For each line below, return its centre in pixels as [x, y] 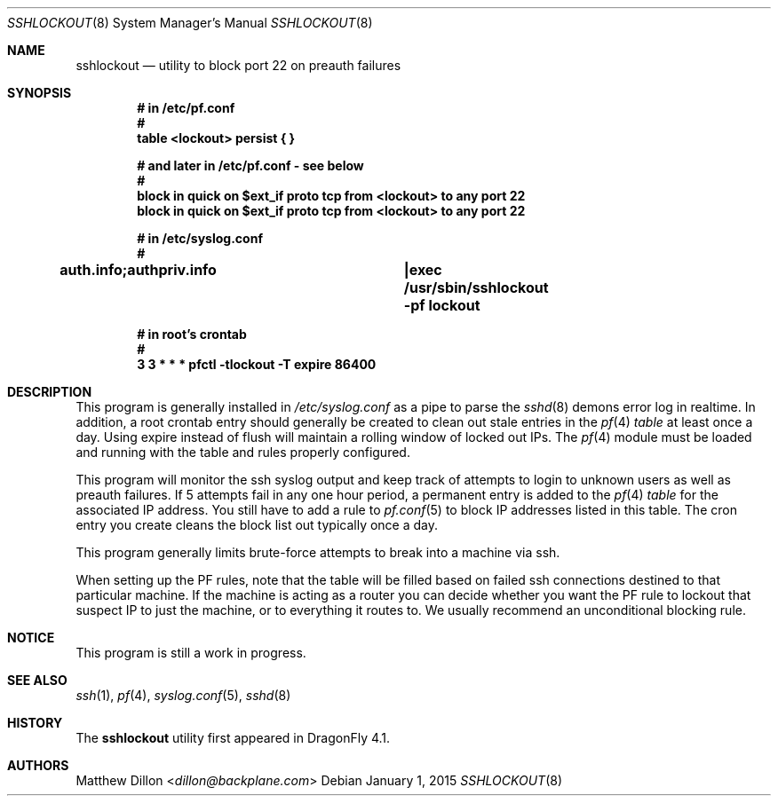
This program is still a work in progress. [191, 653]
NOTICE [31, 638]
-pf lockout [442, 305]
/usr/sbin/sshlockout [476, 287]
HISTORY [35, 723]
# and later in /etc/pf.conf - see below [250, 165]
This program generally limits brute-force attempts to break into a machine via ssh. [318, 552]
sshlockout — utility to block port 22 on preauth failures [238, 65]
